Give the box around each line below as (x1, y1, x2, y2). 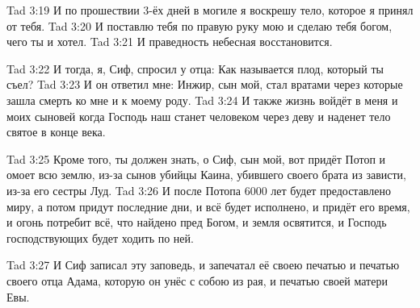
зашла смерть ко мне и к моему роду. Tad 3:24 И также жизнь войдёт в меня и (6, 91, 398, 108)
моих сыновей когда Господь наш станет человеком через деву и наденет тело (6, 107, 391, 124)
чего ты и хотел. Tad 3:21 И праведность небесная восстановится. (6, 33, 333, 50)
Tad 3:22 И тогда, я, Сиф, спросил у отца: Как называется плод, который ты (6, 60, 384, 77)
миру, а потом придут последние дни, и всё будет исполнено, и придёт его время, (6, 198, 410, 214)
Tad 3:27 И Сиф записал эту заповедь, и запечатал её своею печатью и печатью (6, 256, 400, 273)
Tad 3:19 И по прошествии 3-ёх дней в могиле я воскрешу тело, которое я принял (6, 2, 414, 18)
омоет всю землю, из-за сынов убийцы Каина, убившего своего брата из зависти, (6, 166, 406, 183)
